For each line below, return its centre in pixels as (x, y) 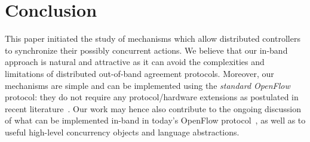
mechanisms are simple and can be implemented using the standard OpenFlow (148, 85)
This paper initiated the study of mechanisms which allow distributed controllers (153, 38)
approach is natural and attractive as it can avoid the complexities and (135, 62)
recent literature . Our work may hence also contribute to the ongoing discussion (153, 108)
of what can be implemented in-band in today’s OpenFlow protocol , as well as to (155, 120)
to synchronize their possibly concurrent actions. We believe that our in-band (146, 50)
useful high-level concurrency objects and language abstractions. (122, 132)
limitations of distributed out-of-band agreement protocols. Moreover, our (139, 73)
